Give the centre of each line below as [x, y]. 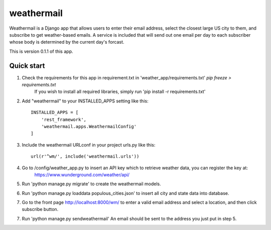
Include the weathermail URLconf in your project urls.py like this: [89, 145]
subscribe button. [40, 209]
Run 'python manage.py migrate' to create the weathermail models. [91, 184]
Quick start [27, 66]
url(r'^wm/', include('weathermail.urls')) [85, 156]
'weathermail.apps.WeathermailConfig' [89, 126]
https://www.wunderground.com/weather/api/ [82, 175]
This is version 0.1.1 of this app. [41, 51]
